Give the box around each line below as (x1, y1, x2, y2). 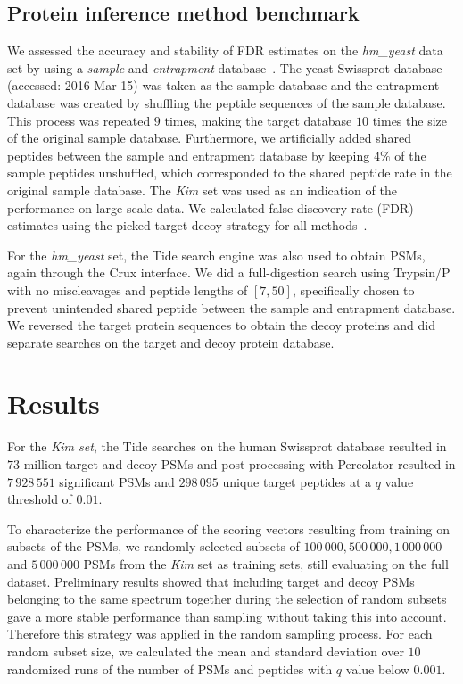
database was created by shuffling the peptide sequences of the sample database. (7, 93, 446, 111)
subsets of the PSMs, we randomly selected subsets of (7, 537, 300, 556)
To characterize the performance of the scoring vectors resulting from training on (7, 519, 451, 538)
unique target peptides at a (222, 472, 372, 490)
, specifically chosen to (292, 280, 415, 299)
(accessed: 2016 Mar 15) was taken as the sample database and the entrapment (7, 76, 440, 95)
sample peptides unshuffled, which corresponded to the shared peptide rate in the (7, 163, 452, 182)
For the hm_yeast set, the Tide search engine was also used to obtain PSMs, (7, 245, 426, 264)
